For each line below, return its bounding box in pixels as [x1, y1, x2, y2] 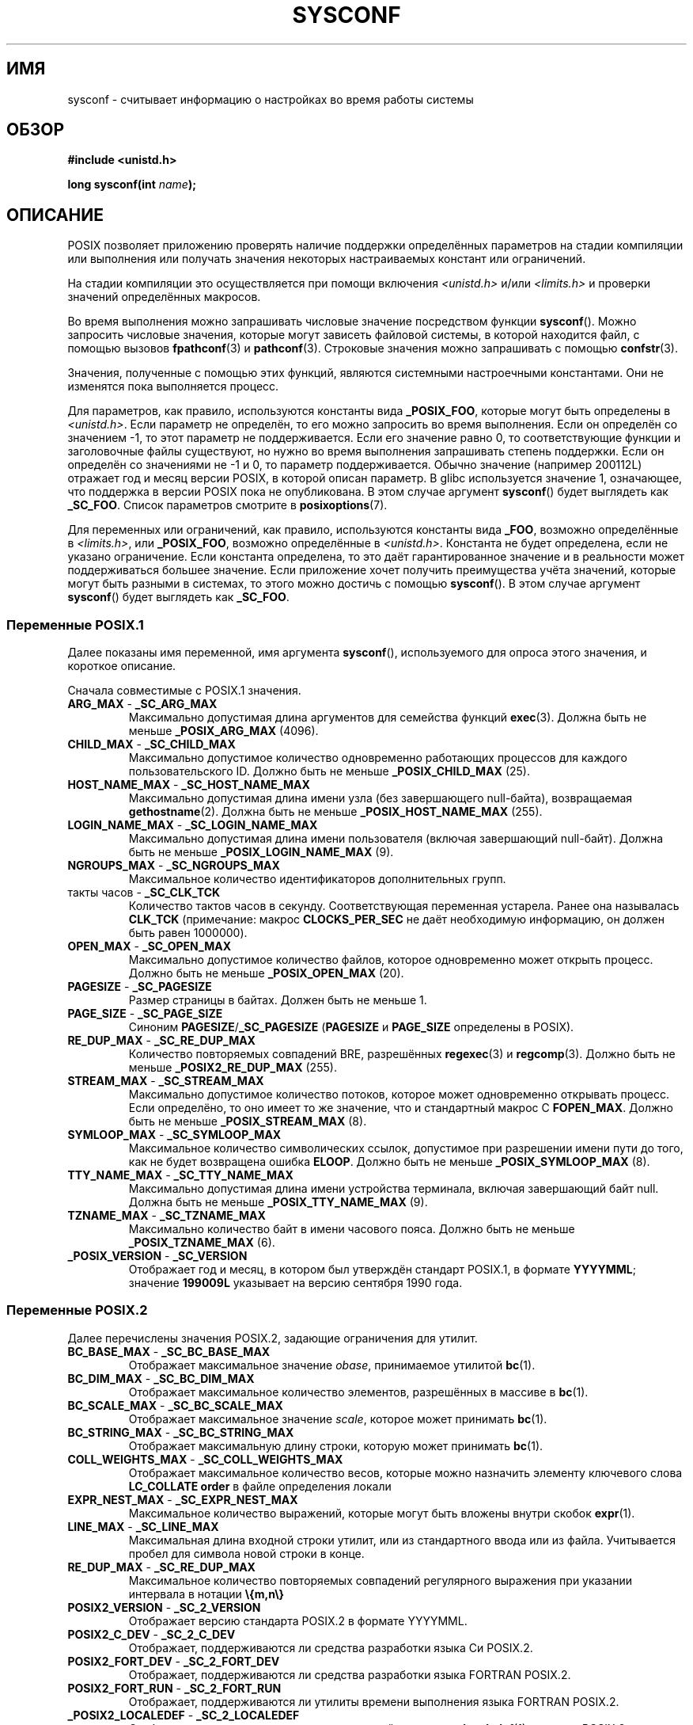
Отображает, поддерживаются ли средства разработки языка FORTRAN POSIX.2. [128, 1667, 571, 1681]
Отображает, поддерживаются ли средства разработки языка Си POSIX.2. [128, 1640, 533, 1655]
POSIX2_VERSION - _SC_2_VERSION [67, 1600, 261, 1614]
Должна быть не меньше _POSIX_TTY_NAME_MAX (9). [128, 1195, 428, 1209]
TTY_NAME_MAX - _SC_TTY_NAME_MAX [67, 1168, 293, 1182]
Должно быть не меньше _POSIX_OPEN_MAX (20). [128, 966, 404, 981]
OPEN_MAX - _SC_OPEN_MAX [67, 939, 231, 954]
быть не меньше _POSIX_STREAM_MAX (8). [128, 1114, 367, 1129]
